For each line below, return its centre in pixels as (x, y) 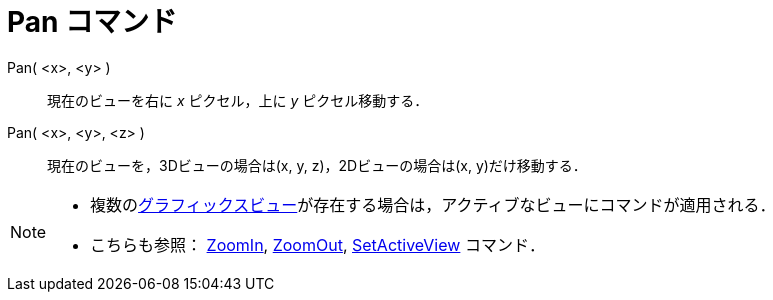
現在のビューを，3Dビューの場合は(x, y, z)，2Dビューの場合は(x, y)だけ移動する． (317, 165)
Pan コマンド (92, 22)
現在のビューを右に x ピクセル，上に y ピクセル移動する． (238, 100)
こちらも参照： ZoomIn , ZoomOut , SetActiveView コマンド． (317, 244)
